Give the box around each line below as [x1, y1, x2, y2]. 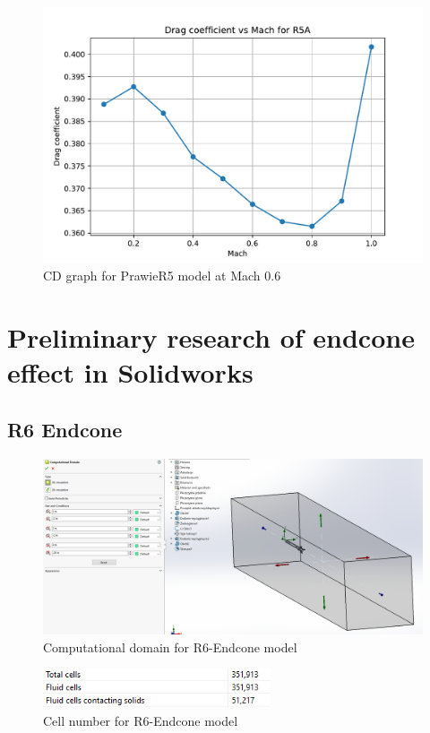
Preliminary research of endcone [7, 319, 415, 356]
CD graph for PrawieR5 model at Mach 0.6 [43, 266, 281, 285]
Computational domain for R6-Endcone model [43, 637, 297, 656]
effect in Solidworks [7, 354, 254, 391]
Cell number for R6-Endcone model [43, 711, 238, 729]
